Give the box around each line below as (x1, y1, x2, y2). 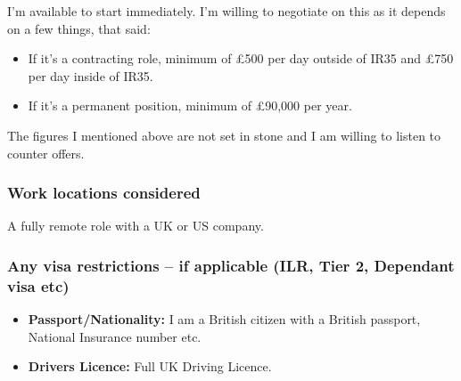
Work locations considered (7, 182, 201, 204)
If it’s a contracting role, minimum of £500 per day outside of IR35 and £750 (28, 49, 454, 68)
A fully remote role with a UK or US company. (7, 216, 264, 235)
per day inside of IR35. (28, 66, 153, 85)
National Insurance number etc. (28, 327, 202, 345)
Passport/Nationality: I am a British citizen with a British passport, (28, 310, 421, 328)
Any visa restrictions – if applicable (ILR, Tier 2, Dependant (7, 254, 455, 276)
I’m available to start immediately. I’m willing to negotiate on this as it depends (7, 2, 446, 20)
